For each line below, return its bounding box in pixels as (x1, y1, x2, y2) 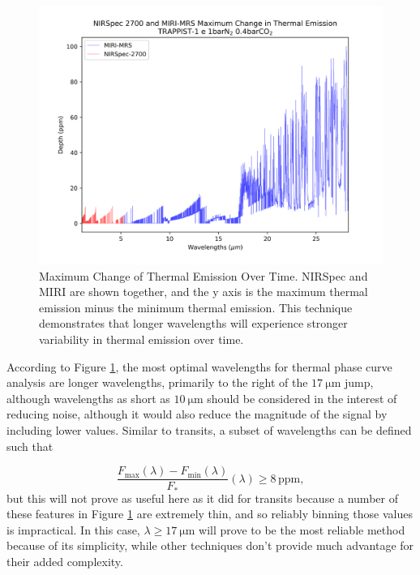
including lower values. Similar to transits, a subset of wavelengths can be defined (6, 421, 412, 438)
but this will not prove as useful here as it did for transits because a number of (6, 489, 398, 506)
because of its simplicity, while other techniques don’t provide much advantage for (6, 537, 414, 554)
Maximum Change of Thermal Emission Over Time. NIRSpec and (39, 267, 368, 284)
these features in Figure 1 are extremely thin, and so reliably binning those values (6, 505, 413, 522)
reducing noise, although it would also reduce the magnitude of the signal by (6, 406, 388, 423)
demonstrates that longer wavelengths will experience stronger (39, 315, 348, 332)
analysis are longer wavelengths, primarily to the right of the (6, 374, 308, 391)
